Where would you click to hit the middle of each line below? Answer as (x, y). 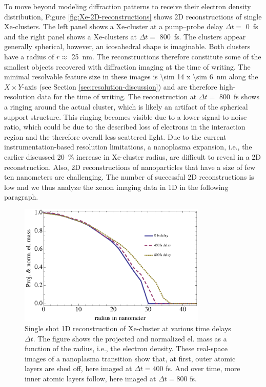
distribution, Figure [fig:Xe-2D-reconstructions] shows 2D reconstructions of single (133, 16)
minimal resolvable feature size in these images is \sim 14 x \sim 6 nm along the (131, 77)
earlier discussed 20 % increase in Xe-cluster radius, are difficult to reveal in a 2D (132, 156)
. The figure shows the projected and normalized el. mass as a (130, 338)
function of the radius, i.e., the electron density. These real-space (126, 348)
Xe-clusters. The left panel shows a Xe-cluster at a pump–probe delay (114, 26)
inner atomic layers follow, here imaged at (90, 379)
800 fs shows (239, 96)
